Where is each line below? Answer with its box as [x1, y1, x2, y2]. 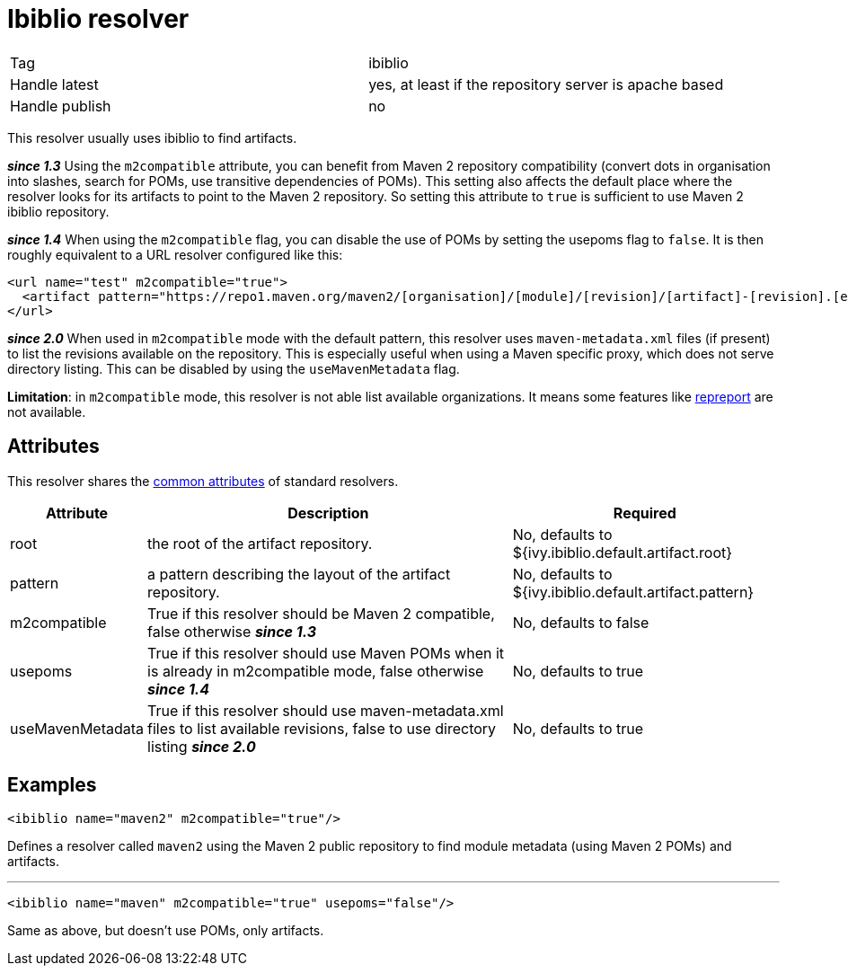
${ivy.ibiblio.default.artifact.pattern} [512, 582, 755, 601]
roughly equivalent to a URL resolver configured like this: [7, 246, 343, 262]
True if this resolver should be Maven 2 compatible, [147, 604, 495, 623]
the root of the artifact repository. [147, 534, 373, 553]
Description [287, 503, 369, 522]
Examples [7, 774, 97, 797]
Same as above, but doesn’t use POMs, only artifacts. [7, 923, 324, 939]
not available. [7, 403, 86, 420]
